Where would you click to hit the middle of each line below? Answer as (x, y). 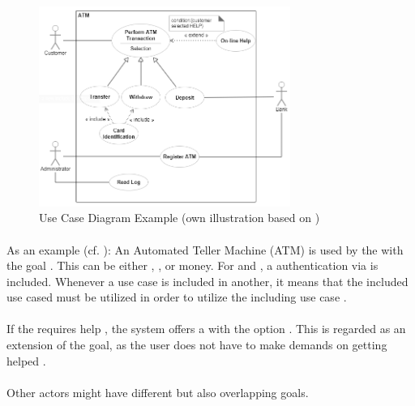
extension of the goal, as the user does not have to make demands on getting (197, 345)
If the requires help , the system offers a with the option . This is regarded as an (206, 329)
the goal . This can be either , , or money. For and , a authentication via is (193, 265)
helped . (26, 360)
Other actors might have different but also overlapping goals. (158, 392)
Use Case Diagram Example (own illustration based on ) (180, 218)
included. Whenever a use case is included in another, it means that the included (207, 281)
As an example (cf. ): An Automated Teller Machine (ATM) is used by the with (205, 249)
